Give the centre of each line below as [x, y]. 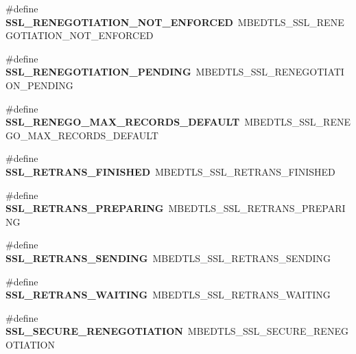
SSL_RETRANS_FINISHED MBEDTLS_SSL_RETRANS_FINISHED [170, 171]
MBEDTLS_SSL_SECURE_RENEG [268, 331]
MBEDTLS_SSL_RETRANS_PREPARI [257, 208]
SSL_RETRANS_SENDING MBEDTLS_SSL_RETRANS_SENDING [168, 258]
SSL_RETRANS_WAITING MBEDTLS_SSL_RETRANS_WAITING [168, 295]
